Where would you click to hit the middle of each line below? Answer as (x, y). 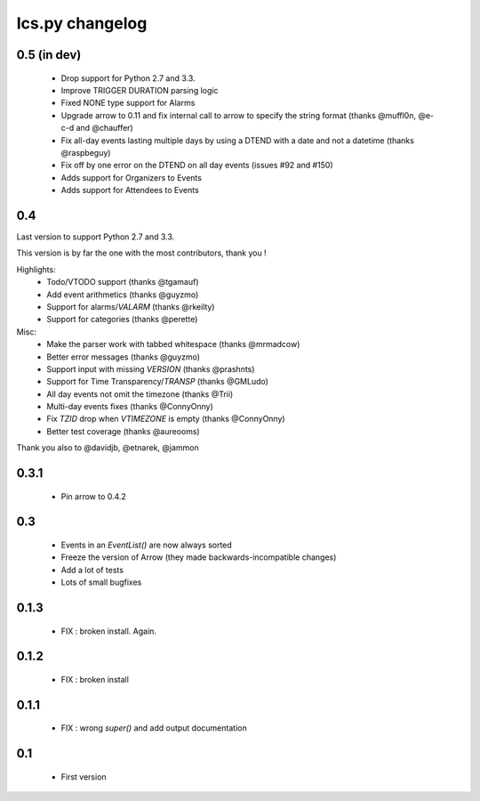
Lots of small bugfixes (101, 582)
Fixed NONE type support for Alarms (128, 103)
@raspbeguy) (86, 152)
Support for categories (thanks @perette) (122, 320)
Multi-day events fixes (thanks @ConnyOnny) (130, 407)
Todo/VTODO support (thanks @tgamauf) (123, 282)
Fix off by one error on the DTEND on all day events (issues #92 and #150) (197, 166)
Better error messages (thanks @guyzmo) (123, 357)
